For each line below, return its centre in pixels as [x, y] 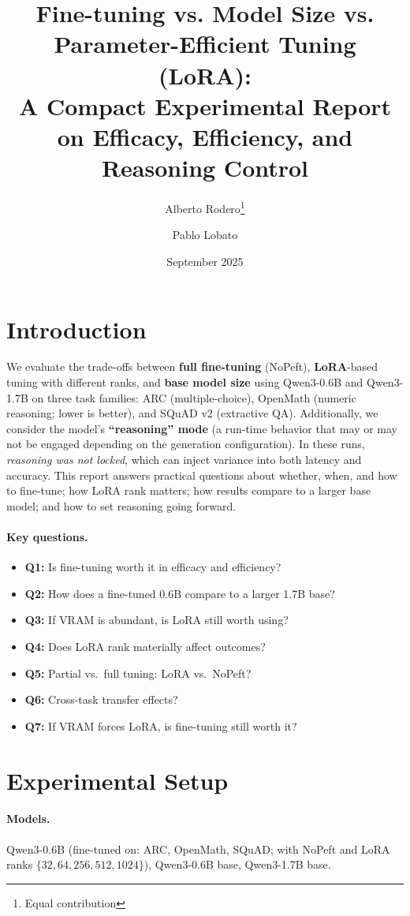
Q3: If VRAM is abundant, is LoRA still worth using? [157, 620]
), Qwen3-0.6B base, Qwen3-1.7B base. [237, 864]
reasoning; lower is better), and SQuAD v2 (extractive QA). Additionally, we [192, 413]
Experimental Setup [117, 780]
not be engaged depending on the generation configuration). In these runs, [186, 444]
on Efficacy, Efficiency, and [205, 136]
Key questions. [47, 536]
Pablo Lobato [205, 235]
